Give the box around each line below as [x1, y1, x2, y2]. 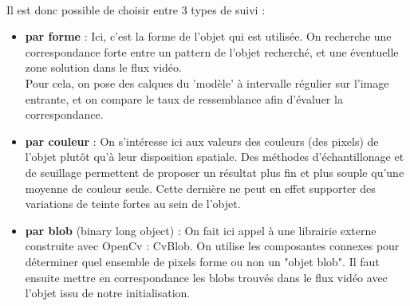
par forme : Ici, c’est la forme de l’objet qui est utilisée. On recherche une [25, 28, 392, 45]
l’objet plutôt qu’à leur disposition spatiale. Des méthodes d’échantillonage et [25, 148, 404, 165]
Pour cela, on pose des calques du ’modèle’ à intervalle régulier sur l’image [25, 74, 389, 91]
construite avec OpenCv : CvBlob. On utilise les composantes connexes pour [25, 237, 400, 254]
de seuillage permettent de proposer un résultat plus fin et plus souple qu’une [25, 163, 404, 180]
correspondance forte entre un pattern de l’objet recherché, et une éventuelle [25, 43, 399, 60]
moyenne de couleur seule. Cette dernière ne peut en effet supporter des [25, 179, 376, 196]
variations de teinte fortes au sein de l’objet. [25, 195, 241, 212]
